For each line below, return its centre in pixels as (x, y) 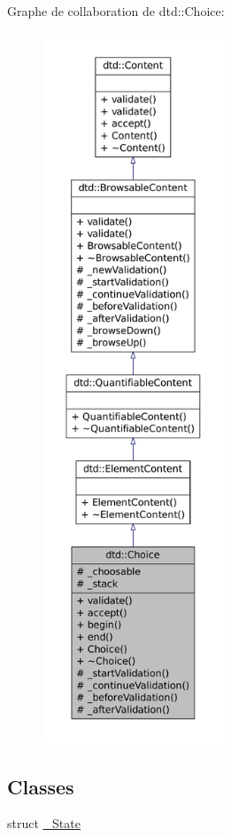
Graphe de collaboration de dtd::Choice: (116, 11)
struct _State (44, 823)
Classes (41, 786)
